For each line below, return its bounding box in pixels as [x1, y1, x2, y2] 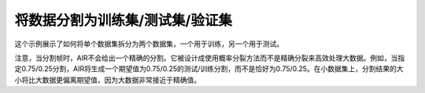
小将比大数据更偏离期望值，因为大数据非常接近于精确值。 [14, 75, 201, 84]
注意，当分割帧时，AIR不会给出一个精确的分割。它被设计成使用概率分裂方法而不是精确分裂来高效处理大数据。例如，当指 [14, 53, 405, 63]
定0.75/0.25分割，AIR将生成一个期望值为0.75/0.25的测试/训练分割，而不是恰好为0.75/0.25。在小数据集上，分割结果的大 [14, 64, 404, 73]
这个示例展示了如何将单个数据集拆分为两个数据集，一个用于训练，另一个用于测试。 [14, 39, 283, 48]
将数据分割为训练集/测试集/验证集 [14, 12, 232, 29]
